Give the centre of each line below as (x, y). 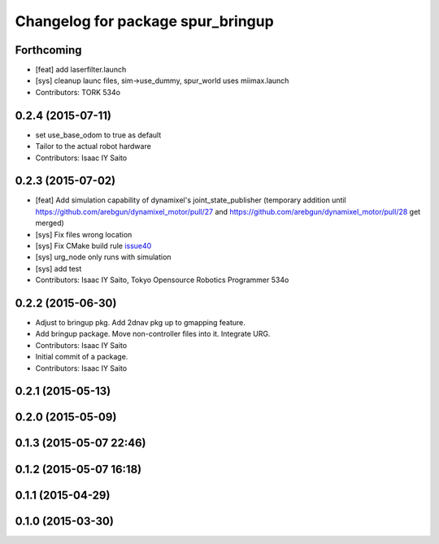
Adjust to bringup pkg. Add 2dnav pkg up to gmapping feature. (140, 323)
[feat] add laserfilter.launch (81, 70)
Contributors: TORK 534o (78, 92)
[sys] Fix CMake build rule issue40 (93, 246)
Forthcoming (48, 50)
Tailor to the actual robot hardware (93, 146)
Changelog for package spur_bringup (144, 21)
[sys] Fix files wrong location (84, 234)
